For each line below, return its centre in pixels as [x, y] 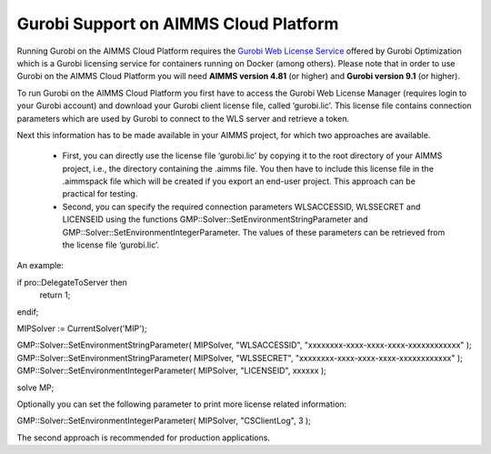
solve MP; [35, 388]
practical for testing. [100, 194]
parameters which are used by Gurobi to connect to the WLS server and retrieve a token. [183, 118]
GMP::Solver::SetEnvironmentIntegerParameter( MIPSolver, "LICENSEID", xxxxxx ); [172, 371]
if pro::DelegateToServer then [72, 282]
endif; [28, 312]
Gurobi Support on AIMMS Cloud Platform [178, 24]
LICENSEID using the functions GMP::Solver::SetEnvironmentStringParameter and [215, 219]
